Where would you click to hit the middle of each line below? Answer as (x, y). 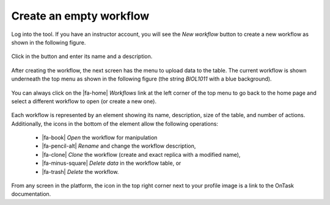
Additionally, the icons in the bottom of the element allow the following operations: (115, 124)
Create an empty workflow (80, 16)
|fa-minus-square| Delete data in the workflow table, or (112, 163)
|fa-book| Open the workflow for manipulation (100, 138)
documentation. (31, 194)
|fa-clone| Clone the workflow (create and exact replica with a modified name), (141, 154)
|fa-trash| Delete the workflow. (80, 171)
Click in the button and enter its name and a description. (82, 56)
